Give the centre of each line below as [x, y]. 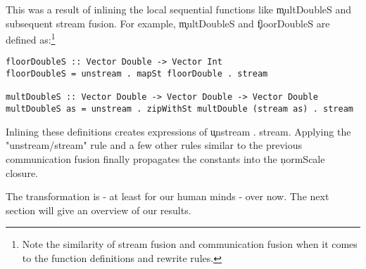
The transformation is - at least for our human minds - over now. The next [168, 196]
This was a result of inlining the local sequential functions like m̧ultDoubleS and [179, 9]
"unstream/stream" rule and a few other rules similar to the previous [154, 145]
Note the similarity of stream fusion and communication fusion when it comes [190, 244]
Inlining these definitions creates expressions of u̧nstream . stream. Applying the [178, 131]
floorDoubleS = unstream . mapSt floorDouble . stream [137, 74]
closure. [22, 172]
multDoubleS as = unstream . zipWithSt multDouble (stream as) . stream [179, 109]
